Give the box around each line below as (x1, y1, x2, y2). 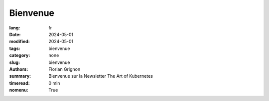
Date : (9, 31, 21, 37)
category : (9, 52, 30, 58)
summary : (9, 73, 31, 79)
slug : (9, 59, 20, 65)
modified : (9, 39, 30, 45)
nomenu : (9, 87, 28, 93)
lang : (9, 25, 20, 31)
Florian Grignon (48, 66, 81, 72)
